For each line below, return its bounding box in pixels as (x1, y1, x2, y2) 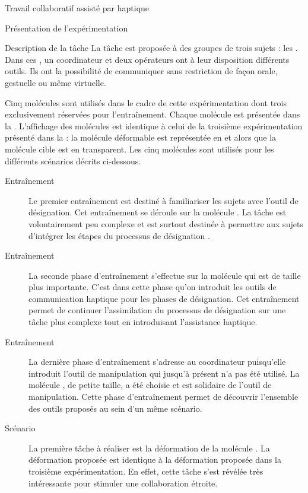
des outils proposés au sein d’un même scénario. (28, 402, 202, 414)
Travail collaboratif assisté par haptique (5, 2, 150, 14)
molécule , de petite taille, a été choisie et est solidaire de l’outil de (28, 379, 272, 391)
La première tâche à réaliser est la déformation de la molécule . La (28, 441, 270, 454)
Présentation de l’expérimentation (5, 21, 128, 34)
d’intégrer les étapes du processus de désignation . (28, 229, 210, 241)
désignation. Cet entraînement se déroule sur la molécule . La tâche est (28, 206, 287, 218)
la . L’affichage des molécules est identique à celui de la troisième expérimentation (5, 119, 303, 132)
